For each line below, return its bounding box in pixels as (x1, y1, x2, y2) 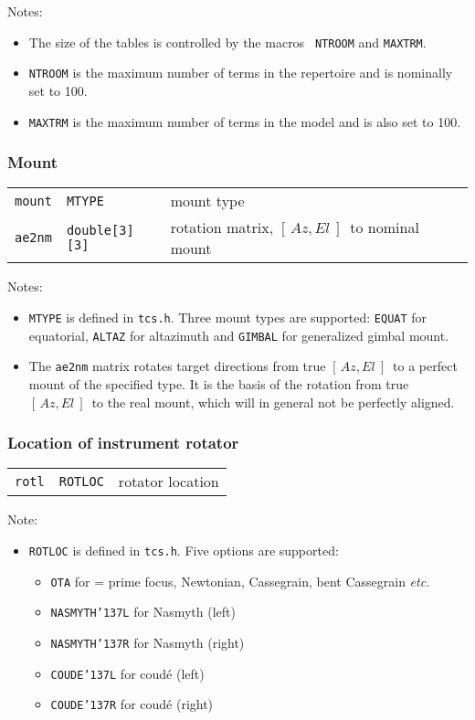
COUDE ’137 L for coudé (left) (50, 663, 205, 683)
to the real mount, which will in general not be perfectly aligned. (91, 392, 455, 411)
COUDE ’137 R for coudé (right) (50, 694, 214, 714)
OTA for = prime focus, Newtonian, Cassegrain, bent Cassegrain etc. (50, 571, 430, 590)
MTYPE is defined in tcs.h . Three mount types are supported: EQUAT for (28, 307, 427, 326)
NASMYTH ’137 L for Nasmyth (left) (50, 602, 236, 621)
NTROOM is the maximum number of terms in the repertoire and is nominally (28, 63, 453, 82)
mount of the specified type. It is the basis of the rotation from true (28, 374, 409, 393)
